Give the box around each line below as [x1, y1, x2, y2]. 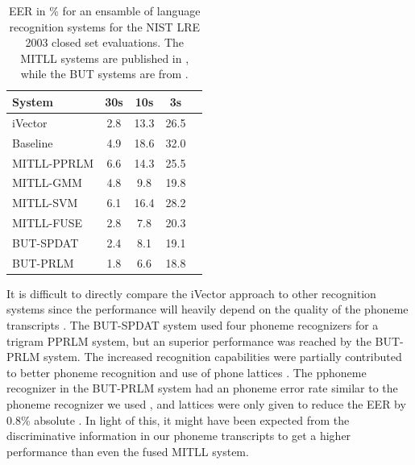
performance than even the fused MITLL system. [6, 442, 249, 459]
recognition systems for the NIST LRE [9, 18, 200, 35]
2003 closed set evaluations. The [25, 34, 184, 51]
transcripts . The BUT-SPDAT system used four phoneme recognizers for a [6, 317, 379, 333]
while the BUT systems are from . [20, 65, 189, 82]
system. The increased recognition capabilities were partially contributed [44, 348, 402, 365]
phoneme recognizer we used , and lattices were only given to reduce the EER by [6, 395, 406, 412]
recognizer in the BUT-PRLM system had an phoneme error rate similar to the [6, 380, 398, 396]
